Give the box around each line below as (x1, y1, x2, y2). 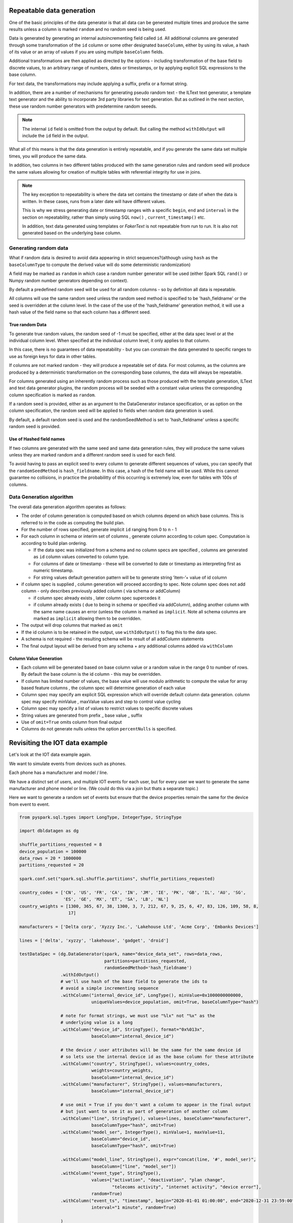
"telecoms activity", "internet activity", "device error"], (112, 1184, 261, 1190)
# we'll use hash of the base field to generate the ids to (60, 979, 208, 984)
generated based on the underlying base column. (22, 230, 122, 236)
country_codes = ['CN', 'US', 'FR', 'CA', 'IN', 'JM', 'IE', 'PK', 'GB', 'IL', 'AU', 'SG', (19, 889, 246, 895)
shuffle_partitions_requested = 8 (19, 842, 102, 847)
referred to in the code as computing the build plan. (21, 520, 125, 525)
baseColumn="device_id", (91, 1136, 151, 1142)
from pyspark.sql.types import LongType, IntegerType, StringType (19, 815, 182, 820)
